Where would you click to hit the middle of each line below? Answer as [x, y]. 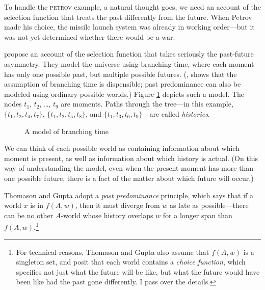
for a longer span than [197, 215]
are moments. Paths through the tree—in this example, [147, 104]
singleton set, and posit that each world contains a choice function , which [131, 262]
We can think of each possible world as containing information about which [122, 148]
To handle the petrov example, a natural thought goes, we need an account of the [132, 7]
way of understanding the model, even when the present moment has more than [129, 168]
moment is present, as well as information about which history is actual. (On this [131, 158]
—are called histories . [176, 113]
